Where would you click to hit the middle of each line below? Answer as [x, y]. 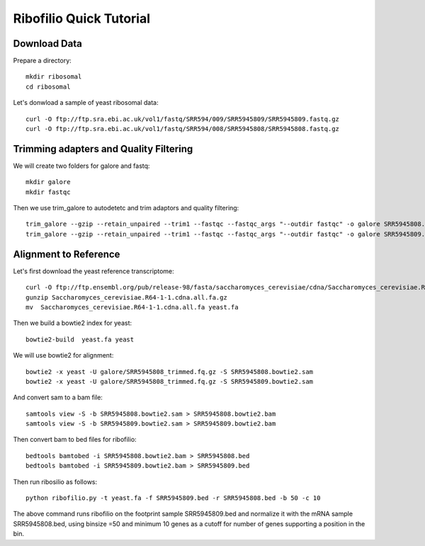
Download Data [48, 44]
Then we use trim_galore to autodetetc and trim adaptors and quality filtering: [126, 208]
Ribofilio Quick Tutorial [82, 18]
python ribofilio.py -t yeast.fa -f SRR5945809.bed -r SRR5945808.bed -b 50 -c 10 [173, 498]
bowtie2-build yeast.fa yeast [80, 339]
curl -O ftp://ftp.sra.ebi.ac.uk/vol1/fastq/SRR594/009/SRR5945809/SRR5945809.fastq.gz [183, 119]
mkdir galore [48, 182]
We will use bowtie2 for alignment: [63, 356]
